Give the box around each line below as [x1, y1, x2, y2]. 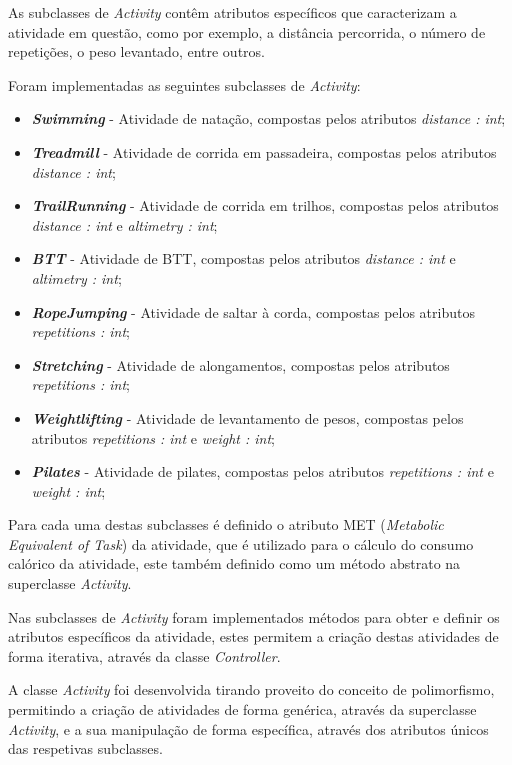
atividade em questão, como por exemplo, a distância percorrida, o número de [8, 21, 486, 42]
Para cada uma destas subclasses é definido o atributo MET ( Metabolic [8, 514, 444, 535]
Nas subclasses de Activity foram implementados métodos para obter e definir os [8, 606, 500, 627]
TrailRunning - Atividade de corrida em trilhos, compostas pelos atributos [31, 195, 499, 216]
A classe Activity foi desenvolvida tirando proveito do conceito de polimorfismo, [8, 679, 495, 700]
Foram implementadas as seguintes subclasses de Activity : [8, 74, 361, 95]
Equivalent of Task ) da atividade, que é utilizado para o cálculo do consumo [8, 533, 474, 554]
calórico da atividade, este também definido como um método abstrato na [8, 553, 461, 574]
